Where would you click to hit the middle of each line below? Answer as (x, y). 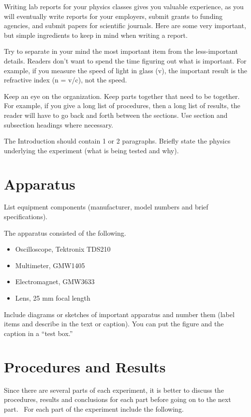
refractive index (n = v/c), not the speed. (66, 80)
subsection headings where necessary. (59, 124)
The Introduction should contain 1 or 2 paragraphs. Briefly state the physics (117, 141)
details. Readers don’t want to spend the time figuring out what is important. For (125, 60)
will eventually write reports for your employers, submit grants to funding (113, 16)
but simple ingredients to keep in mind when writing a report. (96, 35)
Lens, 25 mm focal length (53, 298)
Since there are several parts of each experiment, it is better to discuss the (114, 390)
